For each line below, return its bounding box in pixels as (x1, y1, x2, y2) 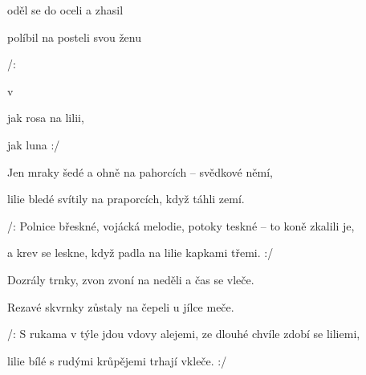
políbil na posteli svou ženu (7, 28, 142, 45)
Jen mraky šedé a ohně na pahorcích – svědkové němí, (7, 163, 273, 180)
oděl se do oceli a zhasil (7, 2, 124, 18)
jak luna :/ (7, 136, 60, 153)
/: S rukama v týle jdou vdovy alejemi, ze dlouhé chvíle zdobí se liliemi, (7, 325, 360, 342)
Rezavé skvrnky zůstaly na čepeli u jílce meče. (7, 298, 234, 315)
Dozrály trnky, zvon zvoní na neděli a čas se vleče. (7, 271, 254, 287)
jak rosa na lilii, (7, 109, 84, 126)
